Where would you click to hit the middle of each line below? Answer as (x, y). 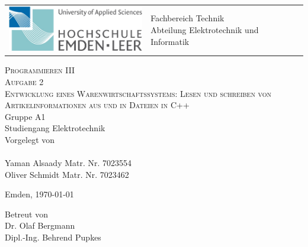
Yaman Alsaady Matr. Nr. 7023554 (68, 163)
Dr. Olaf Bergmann (40, 225)
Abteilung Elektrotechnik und (205, 30)
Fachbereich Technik (187, 18)
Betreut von (26, 214)
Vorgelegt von (30, 139)
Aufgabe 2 (24, 81)
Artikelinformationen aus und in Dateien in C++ (97, 105)
